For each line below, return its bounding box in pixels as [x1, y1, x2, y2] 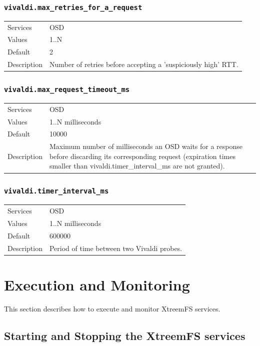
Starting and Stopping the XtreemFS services [4, 327, 245, 343]
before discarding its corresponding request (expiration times [49, 150, 235, 161]
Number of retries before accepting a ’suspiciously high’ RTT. [49, 59, 238, 69]
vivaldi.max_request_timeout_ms [4, 85, 130, 94]
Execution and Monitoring [4, 274, 190, 294]
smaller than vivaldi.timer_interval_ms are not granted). [49, 160, 225, 171]
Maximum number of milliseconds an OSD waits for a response [49, 141, 243, 151]
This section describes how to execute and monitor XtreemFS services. [4, 303, 220, 313]
